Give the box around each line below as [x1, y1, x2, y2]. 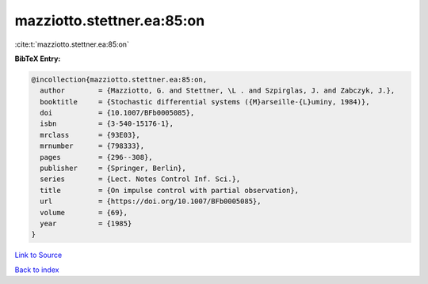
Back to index [14, 265, 59, 275]
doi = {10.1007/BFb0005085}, [40, 108, 195, 118]
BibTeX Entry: [14, 54, 61, 63]
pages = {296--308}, [40, 153, 154, 161]
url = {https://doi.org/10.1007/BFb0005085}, [40, 197, 262, 206]
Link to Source [14, 250, 63, 260]
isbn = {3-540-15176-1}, [40, 119, 174, 128]
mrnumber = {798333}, [40, 142, 145, 150]
